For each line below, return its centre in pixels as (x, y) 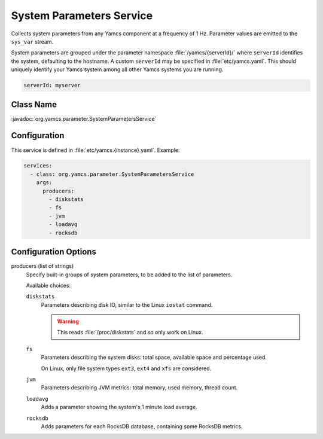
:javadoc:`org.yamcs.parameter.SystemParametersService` (84, 118)
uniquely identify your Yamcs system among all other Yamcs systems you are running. (117, 69)
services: (38, 166)
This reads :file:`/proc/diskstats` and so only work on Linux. (130, 333)
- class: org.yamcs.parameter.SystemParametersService (112, 174)
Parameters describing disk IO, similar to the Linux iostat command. (127, 304)
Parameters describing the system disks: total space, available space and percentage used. (154, 357)
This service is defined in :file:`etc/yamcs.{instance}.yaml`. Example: (95, 150)
